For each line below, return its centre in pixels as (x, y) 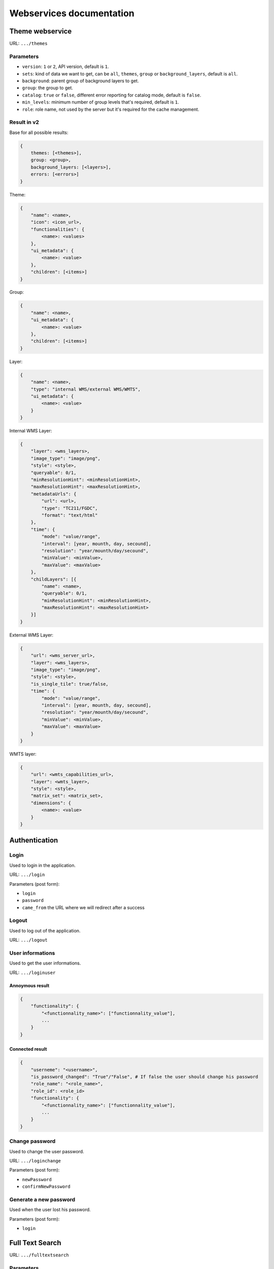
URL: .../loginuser (32, 973)
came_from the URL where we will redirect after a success (83, 907)
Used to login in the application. (43, 865)
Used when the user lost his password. (50, 1210)
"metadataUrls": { (54, 494)
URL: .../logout (28, 940)
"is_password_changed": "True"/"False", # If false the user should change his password (144, 1077)
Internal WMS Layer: (31, 431)
